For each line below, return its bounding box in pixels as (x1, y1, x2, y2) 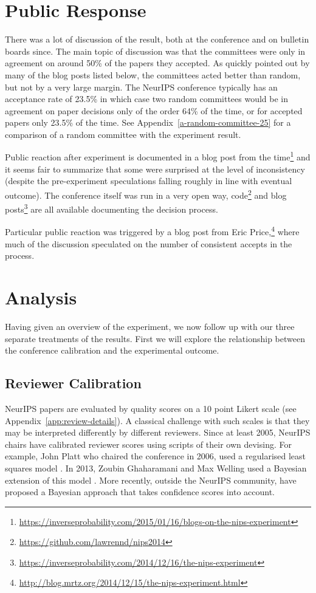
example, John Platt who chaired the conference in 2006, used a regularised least (5, 450, 306, 462)
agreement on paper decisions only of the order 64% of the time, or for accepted (5, 104, 303, 117)
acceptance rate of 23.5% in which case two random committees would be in (5, 92, 289, 105)
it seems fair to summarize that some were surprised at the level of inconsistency (5, 162, 305, 175)
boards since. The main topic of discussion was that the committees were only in (5, 44, 306, 57)
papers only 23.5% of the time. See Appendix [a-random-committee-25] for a (5, 116, 291, 129)
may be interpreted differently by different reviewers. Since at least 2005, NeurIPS (5, 426, 311, 439)
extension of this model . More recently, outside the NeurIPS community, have (5, 473, 297, 486)
